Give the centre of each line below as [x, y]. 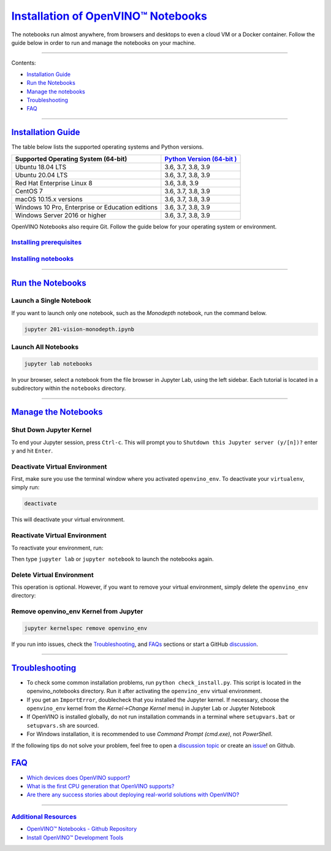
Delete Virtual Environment [53, 575]
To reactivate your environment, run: [57, 548]
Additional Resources [44, 817]
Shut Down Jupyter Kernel [51, 430]
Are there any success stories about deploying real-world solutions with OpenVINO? [133, 795]
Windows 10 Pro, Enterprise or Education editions [86, 207]
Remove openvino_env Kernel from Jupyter [77, 612]
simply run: [25, 488]
